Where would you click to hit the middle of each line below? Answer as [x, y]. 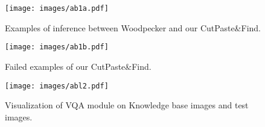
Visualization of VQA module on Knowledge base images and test [127, 105]
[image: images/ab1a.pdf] [57, 8]
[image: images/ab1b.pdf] [57, 47]
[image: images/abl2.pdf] [57, 86]
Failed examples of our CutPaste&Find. [78, 66]
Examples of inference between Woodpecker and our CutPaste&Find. [133, 27]
